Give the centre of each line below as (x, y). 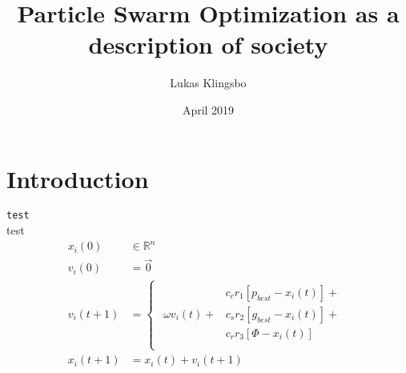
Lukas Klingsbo (208, 83)
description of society (208, 44)
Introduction (78, 178)
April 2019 (208, 109)
